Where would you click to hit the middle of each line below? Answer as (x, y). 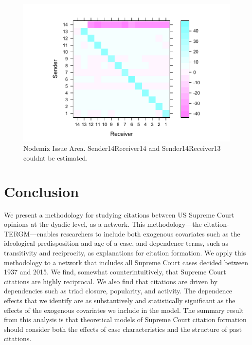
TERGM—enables (31, 233)
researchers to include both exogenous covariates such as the (150, 233)
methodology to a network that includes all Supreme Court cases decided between (126, 262)
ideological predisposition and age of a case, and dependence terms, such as (116, 243)
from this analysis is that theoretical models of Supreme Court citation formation (125, 319)
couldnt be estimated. (56, 157)
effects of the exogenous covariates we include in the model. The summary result (124, 310)
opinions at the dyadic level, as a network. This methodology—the (103, 224)
